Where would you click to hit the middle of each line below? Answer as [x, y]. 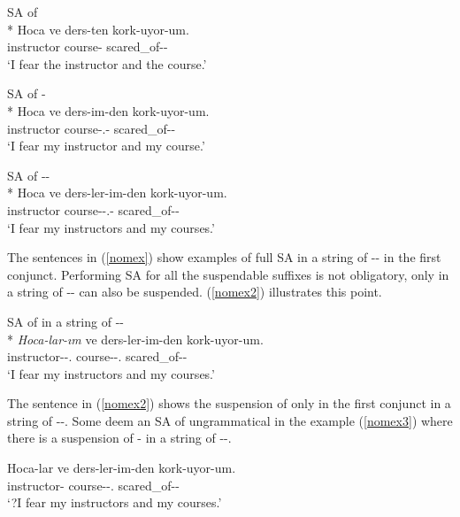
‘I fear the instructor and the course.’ [107, 63]
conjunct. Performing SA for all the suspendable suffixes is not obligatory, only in [228, 274]
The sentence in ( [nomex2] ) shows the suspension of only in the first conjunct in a [229, 403]
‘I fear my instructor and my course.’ [106, 146]
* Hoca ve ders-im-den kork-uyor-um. [108, 110]
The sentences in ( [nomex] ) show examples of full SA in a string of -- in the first [224, 257]
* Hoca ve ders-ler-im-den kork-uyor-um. [117, 193]
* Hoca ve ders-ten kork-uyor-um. [98, 29]
